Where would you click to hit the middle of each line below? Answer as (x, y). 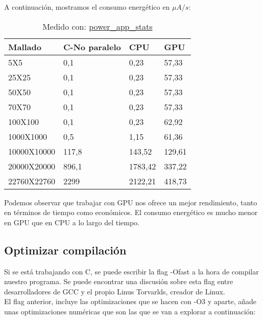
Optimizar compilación (65, 250)
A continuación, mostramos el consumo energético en (87, 7)
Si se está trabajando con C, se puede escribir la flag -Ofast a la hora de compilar (131, 271)
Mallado (25, 47)
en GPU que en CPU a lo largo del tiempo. (72, 222)
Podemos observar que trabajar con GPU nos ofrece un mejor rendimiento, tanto (131, 202)
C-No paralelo (92, 47)
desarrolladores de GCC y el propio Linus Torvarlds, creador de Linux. (115, 291)
